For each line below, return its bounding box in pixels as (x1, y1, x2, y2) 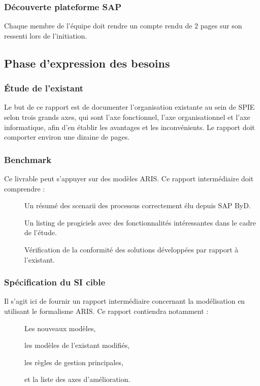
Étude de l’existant (4, 82, 84, 94)
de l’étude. (24, 227, 57, 238)
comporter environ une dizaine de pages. (4, 132, 130, 142)
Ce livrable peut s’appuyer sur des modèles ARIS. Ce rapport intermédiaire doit (4, 173, 254, 183)
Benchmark (4, 153, 52, 166)
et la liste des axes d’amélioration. (24, 374, 131, 384)
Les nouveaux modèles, (24, 323, 96, 333)
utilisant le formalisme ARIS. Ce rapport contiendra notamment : (4, 305, 209, 316)
